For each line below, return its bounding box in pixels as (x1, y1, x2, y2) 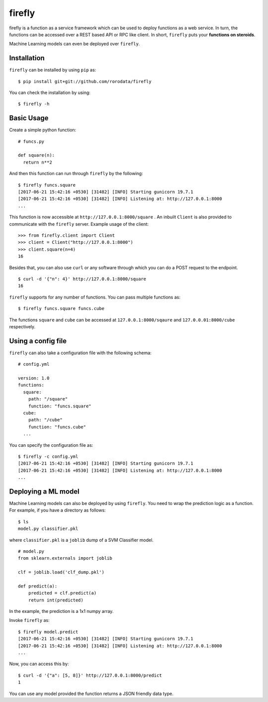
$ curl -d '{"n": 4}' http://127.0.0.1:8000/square (18, 276, 146, 282)
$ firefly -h (18, 101, 50, 107)
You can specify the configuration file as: (9, 442, 93, 448)
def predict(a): (18, 583, 58, 589)
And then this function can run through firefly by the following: (9, 171, 143, 177)
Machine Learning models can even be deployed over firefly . (9, 41, 140, 47)
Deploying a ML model (9, 487, 79, 496)
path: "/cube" (28, 417, 63, 423)
